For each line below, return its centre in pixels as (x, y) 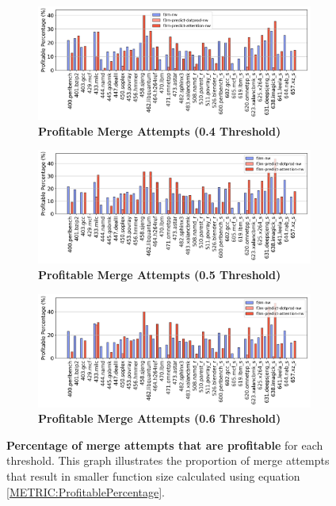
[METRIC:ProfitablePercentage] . (86, 491)
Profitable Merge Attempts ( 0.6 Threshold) (160, 418)
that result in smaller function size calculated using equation (153, 476)
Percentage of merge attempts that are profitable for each (165, 445)
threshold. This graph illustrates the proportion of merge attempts (168, 460)
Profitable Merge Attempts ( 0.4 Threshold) (160, 130)
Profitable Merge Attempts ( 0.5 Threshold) (160, 274)
